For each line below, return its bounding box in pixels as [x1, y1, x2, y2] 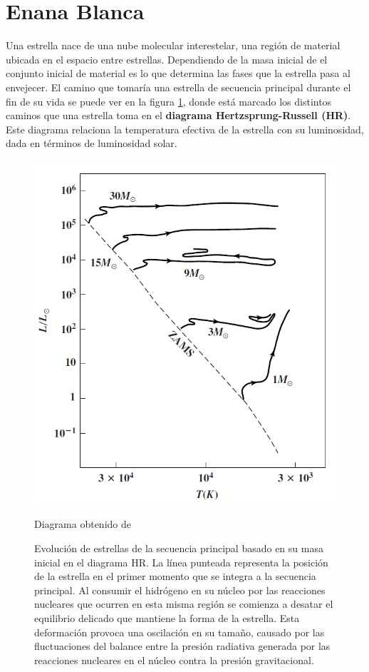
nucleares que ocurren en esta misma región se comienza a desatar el [34, 596, 333, 611]
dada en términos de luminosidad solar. [6, 136, 177, 151]
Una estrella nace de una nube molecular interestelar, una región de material [6, 38, 341, 53]
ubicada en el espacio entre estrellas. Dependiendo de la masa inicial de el [6, 51, 328, 66]
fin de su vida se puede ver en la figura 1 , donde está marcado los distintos [6, 93, 332, 108]
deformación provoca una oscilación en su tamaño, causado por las [34, 624, 325, 639]
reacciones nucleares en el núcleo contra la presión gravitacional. [34, 652, 314, 667]
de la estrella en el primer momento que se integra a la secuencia [34, 569, 316, 584]
